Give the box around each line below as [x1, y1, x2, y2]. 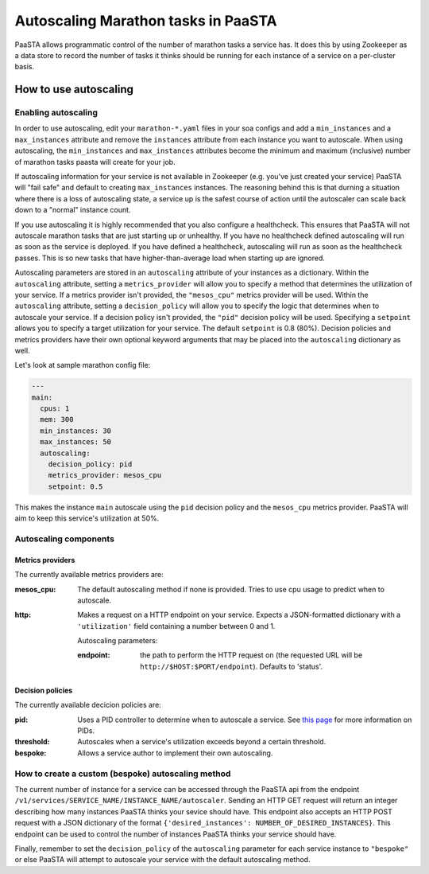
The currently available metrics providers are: [14, 570, 164, 579]
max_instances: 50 [40, 438, 111, 447]
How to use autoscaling [14, 83, 134, 96]
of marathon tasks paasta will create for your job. [14, 157, 176, 166]
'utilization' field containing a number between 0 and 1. [77, 621, 276, 630]
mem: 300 [40, 415, 74, 424]
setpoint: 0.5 [48, 482, 103, 491]
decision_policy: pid [48, 460, 133, 469]
